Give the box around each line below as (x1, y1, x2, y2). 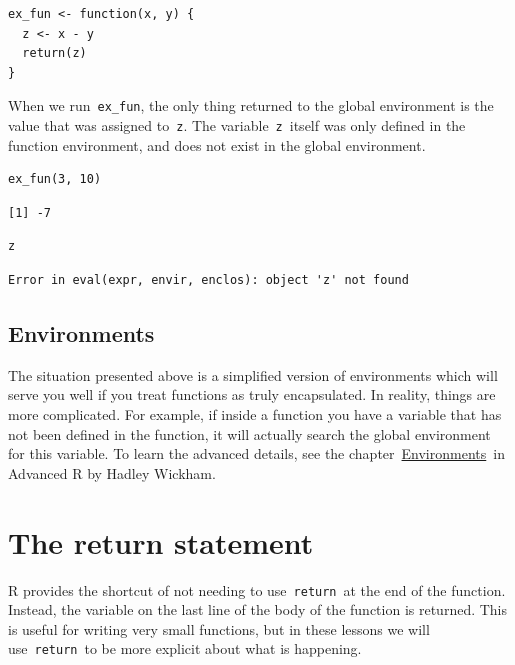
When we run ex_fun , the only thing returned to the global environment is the (8, 95, 494, 116)
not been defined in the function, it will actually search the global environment (8, 423, 491, 444)
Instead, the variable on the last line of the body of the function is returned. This (8, 599, 508, 620)
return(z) (22, 46, 87, 61)
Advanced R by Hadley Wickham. (8, 462, 216, 483)
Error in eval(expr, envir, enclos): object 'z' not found (8, 273, 409, 288)
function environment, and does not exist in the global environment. (8, 134, 426, 155)
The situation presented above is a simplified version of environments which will (8, 364, 498, 385)
